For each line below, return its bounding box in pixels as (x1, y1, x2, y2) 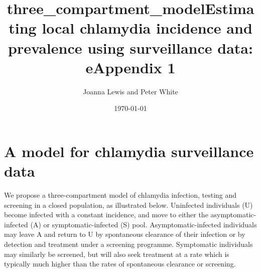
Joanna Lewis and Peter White (83, 86, 178, 96)
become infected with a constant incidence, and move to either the (4, 209, 208, 220)
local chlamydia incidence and (42, 18, 252, 38)
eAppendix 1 (85, 57, 176, 77)
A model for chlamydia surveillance (4, 141, 254, 161)
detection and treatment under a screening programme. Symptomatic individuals (4, 238, 253, 249)
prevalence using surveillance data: (8, 37, 253, 58)
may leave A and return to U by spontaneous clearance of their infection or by (4, 229, 245, 239)
